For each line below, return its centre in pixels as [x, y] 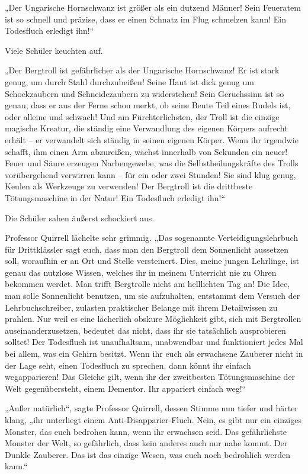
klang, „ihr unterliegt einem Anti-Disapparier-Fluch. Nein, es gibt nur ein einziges [153, 420]
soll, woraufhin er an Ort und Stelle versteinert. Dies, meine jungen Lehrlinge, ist [152, 261]
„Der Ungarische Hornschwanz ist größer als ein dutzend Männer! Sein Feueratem [153, 7]
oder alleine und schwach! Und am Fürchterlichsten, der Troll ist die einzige [142, 116]
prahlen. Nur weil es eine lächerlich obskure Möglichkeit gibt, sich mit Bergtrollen [153, 319]
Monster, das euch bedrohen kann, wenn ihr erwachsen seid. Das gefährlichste [146, 431]
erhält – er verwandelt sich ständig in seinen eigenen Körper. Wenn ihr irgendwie [152, 139]
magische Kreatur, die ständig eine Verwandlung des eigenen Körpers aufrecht [146, 128]
